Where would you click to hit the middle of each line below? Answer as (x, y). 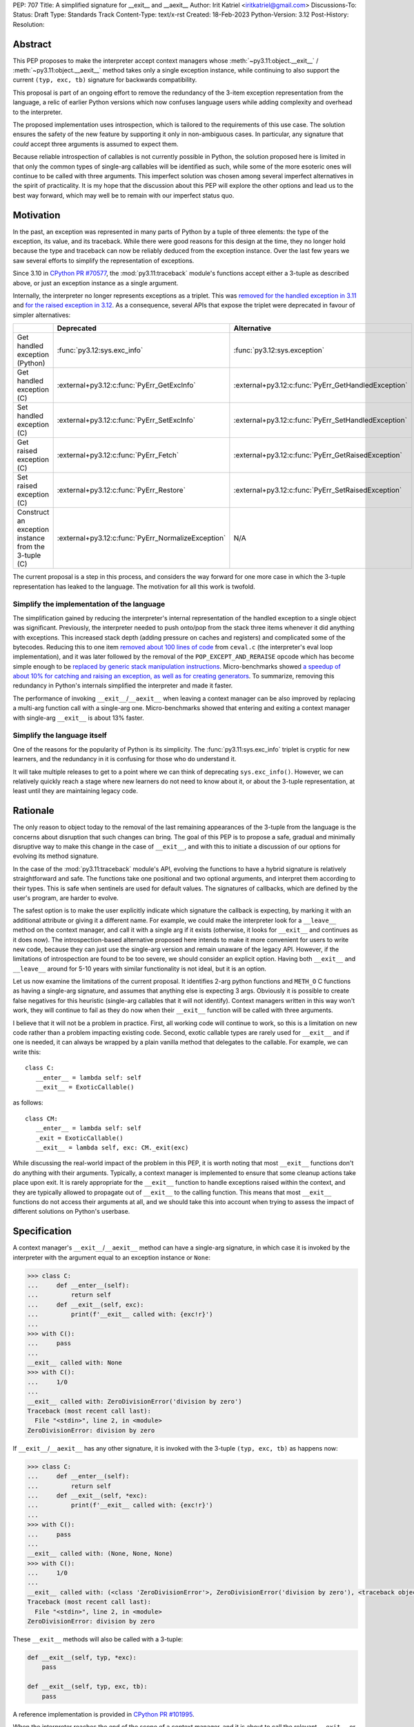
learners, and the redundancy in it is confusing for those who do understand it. (125, 759)
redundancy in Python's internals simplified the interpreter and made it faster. (123, 686)
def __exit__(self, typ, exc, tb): (87, 1687)
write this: (27, 1052)
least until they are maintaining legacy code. (75, 791)
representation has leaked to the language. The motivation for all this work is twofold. (134, 586)
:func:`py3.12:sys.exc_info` (100, 350)
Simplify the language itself (60, 736)
